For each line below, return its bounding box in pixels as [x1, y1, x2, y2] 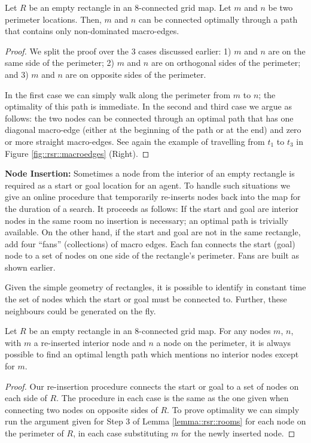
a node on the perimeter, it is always [156, 336, 291, 348]
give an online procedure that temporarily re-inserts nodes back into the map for [5, 190, 301, 203]
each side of [5, 392, 47, 404]
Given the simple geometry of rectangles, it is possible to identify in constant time [5, 281, 306, 293]
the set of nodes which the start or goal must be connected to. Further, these [5, 293, 287, 305]
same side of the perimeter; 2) [5, 56, 114, 69]
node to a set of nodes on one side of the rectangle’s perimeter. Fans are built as [5, 249, 299, 262]
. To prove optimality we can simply [167, 403, 300, 415]
